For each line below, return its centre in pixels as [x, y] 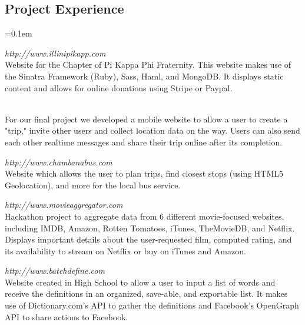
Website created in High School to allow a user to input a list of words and [140, 282]
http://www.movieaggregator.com [64, 205]
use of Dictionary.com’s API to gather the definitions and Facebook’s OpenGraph [152, 305]
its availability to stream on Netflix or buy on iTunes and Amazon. [125, 251]
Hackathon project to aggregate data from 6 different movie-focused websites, [145, 216]
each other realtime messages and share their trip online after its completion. [144, 142]
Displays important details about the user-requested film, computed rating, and [148, 239]
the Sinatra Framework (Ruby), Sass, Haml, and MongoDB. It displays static [144, 76]
